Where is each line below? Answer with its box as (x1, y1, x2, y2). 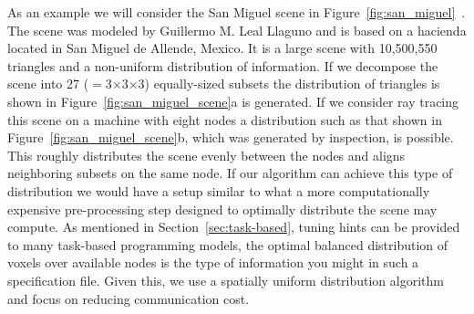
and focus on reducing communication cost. (7, 288, 250, 308)
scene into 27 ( (7, 74, 89, 93)
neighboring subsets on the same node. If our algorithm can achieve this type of (7, 163, 453, 183)
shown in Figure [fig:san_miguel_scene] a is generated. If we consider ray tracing (7, 91, 459, 110)
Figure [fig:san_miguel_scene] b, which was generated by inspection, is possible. (7, 128, 454, 147)
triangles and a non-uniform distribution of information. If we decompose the (7, 56, 438, 75)
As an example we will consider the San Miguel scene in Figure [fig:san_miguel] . (7, 3, 466, 21)
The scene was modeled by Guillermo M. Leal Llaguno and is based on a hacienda (7, 20, 467, 39)
